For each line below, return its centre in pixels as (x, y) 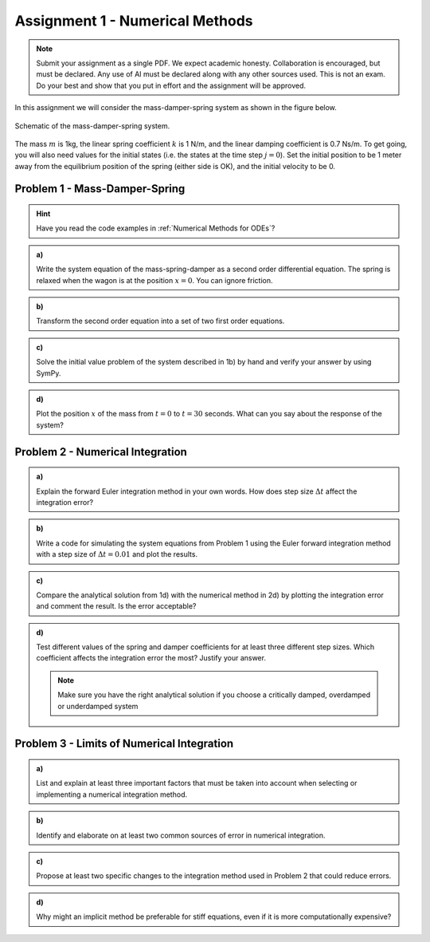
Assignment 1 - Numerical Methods (134, 21)
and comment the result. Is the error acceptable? (116, 606)
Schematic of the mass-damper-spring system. (92, 126)
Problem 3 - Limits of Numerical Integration (124, 744)
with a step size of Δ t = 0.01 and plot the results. (117, 554)
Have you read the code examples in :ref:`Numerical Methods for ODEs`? (156, 228)
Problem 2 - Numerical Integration (101, 452)
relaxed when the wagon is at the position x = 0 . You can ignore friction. (154, 280)
